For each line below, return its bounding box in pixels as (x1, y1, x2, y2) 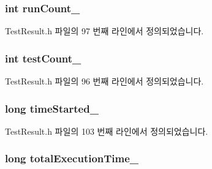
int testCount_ (5, 50, 81, 66)
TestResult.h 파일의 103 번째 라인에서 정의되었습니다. (5, 124, 208, 137)
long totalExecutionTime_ (5, 151, 139, 166)
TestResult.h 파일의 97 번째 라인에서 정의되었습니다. (5, 24, 204, 37)
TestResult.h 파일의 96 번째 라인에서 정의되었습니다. (5, 75, 204, 88)
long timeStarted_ (5, 100, 99, 116)
